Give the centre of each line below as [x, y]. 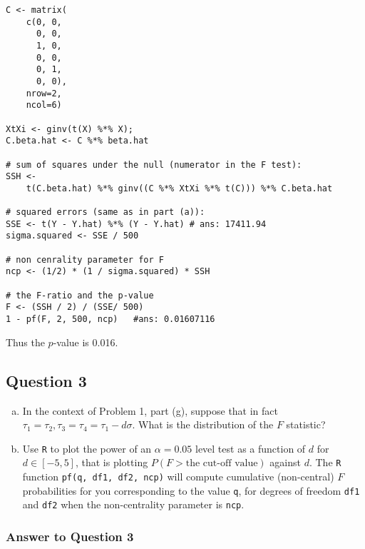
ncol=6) [44, 105]
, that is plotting [112, 462]
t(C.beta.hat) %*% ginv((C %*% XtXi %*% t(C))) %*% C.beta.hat [179, 188]
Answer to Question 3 [70, 536]
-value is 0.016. [86, 342]
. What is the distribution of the [203, 424]
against [285, 462]
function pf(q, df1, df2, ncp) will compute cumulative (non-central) [178, 477]
